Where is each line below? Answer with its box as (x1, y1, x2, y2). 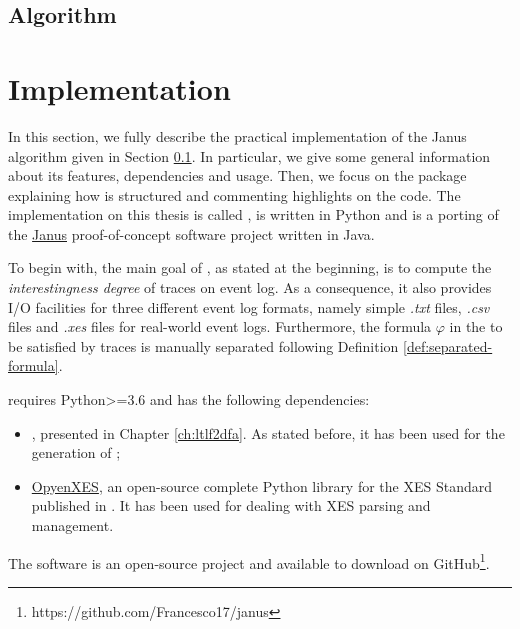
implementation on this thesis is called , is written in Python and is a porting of (8, 204, 499, 225)
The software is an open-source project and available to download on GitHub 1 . (8, 549, 490, 573)
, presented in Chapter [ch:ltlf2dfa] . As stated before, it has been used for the (31, 422, 505, 443)
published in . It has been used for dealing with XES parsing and (31, 495, 431, 516)
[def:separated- (403, 335, 493, 356)
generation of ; (31, 442, 121, 463)
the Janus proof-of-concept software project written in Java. (8, 223, 375, 244)
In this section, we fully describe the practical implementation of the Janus (8, 125, 467, 146)
